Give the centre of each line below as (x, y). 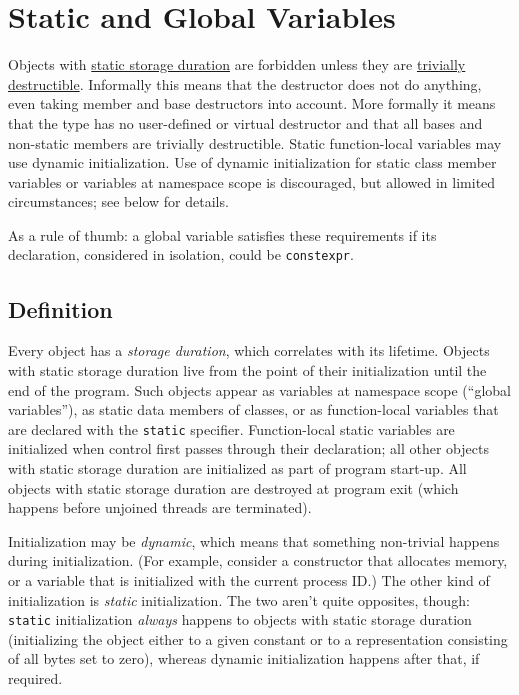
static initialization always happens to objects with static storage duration (240, 619)
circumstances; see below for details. (118, 201)
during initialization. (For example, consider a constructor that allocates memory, (258, 560)
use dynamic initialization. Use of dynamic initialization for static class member (252, 162)
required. (35, 677)
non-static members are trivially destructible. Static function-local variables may (255, 142)
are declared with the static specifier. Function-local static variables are (231, 428)
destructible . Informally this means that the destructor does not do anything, (245, 83)
